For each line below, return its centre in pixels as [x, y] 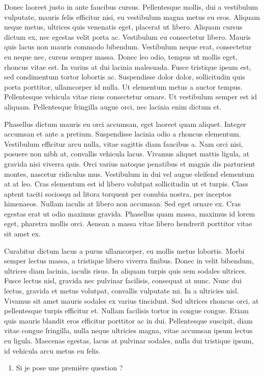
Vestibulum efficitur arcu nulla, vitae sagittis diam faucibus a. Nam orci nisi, [124, 143]
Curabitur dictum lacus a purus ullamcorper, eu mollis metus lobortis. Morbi [124, 250]
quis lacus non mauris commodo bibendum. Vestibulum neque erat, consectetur [128, 47]
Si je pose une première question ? [69, 368]
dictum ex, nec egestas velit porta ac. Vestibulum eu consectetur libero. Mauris [128, 36]
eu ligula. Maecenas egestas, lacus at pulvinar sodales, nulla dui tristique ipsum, [129, 340]
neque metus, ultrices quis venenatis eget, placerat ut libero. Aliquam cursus [123, 27]
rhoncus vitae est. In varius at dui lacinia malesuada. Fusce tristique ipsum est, [128, 66]
